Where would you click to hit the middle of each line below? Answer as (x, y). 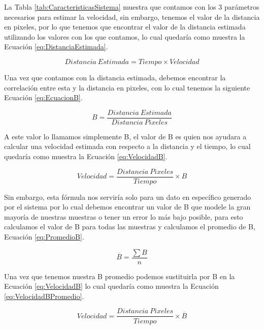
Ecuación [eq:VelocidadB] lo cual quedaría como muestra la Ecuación (111, 286)
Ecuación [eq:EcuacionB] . (43, 97)
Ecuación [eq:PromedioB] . (44, 237)
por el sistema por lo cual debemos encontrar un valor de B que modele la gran (127, 207)
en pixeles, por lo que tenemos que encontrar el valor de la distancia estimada (125, 27)
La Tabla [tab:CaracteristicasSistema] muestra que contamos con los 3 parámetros (132, 7)
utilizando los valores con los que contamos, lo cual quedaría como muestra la (125, 36)
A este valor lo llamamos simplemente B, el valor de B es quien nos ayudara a (125, 136)
